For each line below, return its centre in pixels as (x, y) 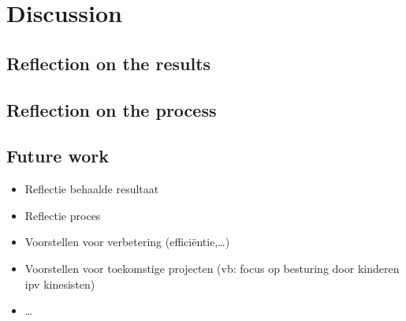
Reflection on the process (112, 109)
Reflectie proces (63, 215)
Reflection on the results (109, 63)
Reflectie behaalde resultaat (92, 189)
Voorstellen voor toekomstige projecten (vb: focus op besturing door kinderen (212, 268)
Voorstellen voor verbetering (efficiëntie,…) (127, 242)
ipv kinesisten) (60, 284)
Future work (58, 156)
